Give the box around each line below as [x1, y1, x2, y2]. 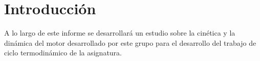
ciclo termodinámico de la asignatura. [4, 47, 122, 58]
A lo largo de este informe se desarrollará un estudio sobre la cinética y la [4, 27, 235, 38]
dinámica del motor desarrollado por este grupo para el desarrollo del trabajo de [4, 37, 256, 48]
